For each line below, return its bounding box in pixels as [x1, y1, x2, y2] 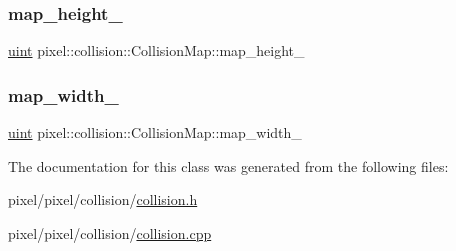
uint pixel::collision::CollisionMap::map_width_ [8, 122, 302, 143]
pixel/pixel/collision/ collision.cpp [8, 222, 212, 243]
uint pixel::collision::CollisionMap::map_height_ [8, 40, 305, 61]
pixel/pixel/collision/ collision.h [8, 189, 198, 210]
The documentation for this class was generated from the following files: [8, 155, 449, 176]
